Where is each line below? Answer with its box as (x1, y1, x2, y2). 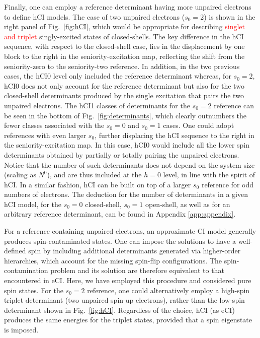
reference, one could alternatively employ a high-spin (87, 285, 250, 295)
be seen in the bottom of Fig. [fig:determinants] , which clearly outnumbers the (4, 110, 247, 120)
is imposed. (4, 324, 39, 334)
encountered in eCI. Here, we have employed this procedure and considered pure (4, 275, 251, 286)
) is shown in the (204, 11, 255, 22)
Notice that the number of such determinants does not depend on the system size (4, 159, 255, 170)
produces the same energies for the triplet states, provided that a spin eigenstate (4, 314, 252, 325)
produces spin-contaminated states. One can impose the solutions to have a (4, 235, 236, 246)
